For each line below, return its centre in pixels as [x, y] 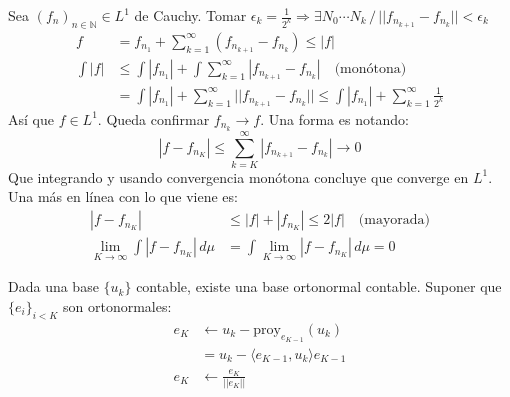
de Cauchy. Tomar [190, 15]
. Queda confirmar [153, 118]
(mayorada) [394, 220]
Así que [31, 118]
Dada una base [53, 286]
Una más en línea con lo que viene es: [123, 196]
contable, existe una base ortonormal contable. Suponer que [319, 286]
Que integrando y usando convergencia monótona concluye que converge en [238, 176]
